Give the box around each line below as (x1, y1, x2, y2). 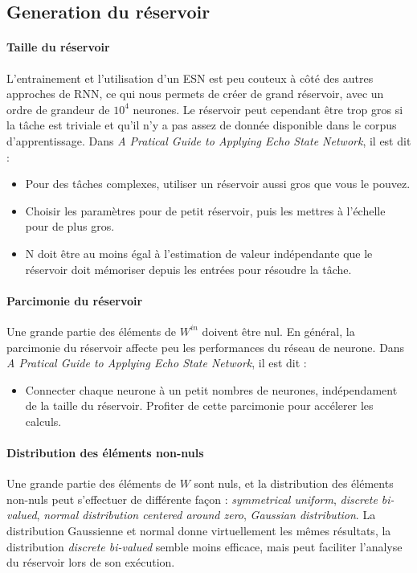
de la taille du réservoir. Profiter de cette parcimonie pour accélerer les (25, 397, 374, 414)
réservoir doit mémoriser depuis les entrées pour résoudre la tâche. (25, 260, 352, 277)
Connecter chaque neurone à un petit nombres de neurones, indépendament (25, 381, 398, 398)
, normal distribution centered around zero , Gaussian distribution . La (36, 506, 376, 523)
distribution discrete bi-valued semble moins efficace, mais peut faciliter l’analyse (6, 538, 403, 555)
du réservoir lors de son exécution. (6, 554, 175, 571)
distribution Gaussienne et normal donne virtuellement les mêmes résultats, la (6, 522, 391, 539)
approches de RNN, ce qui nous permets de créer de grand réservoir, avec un (6, 85, 384, 102)
